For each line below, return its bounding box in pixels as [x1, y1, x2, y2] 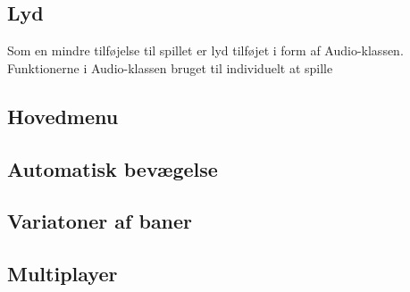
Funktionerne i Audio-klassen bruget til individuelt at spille [7, 58, 333, 77]
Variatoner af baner [7, 207, 193, 235]
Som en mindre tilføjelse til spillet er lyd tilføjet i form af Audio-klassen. [7, 41, 404, 60]
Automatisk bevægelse [7, 154, 218, 182]
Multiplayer [7, 260, 118, 288]
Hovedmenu [7, 102, 119, 129]
